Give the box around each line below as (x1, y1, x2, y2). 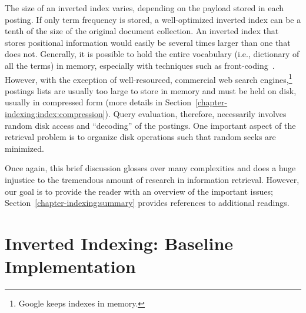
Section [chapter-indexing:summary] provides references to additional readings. (5, 197, 290, 209)
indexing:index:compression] (5, 108, 105, 119)
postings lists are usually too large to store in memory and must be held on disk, (5, 84, 297, 96)
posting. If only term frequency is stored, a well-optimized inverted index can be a (5, 13, 301, 25)
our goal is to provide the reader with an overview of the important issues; (5, 185, 273, 197)
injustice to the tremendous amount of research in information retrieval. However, (5, 173, 300, 185)
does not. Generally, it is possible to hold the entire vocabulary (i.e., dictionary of (5, 48, 300, 60)
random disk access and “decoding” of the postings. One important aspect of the (5, 119, 296, 131)
